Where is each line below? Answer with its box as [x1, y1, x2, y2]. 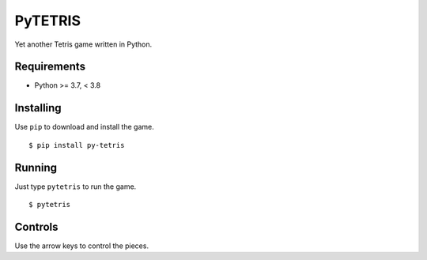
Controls [14, 220, 59, 233]
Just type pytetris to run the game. [14, 182, 137, 191]
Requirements [14, 60, 86, 73]
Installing [14, 101, 62, 115]
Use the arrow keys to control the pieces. [14, 241, 149, 251]
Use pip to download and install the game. [14, 122, 154, 132]
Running [14, 160, 58, 174]
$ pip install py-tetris [28, 141, 125, 149]
